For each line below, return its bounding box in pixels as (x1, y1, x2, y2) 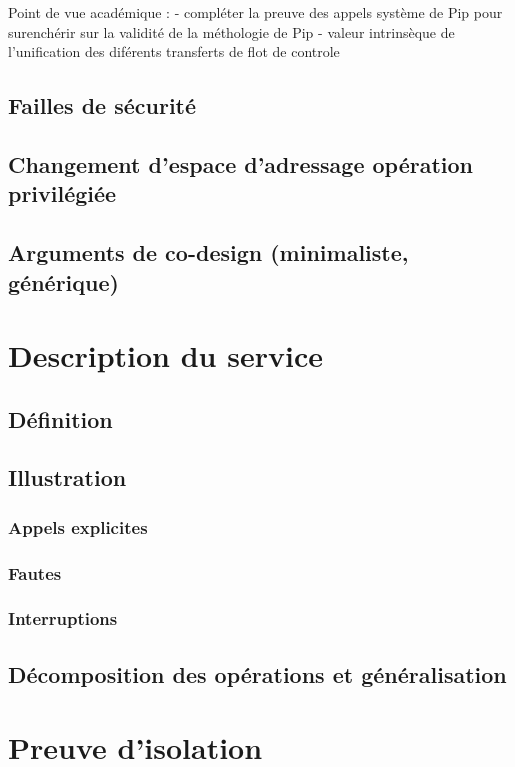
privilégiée (8, 178, 117, 209)
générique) (8, 266, 119, 297)
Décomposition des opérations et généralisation (8, 658, 507, 689)
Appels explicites (8, 514, 148, 539)
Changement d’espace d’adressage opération (8, 148, 474, 179)
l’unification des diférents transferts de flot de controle (8, 41, 340, 62)
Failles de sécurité (8, 90, 197, 121)
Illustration (8, 462, 127, 493)
